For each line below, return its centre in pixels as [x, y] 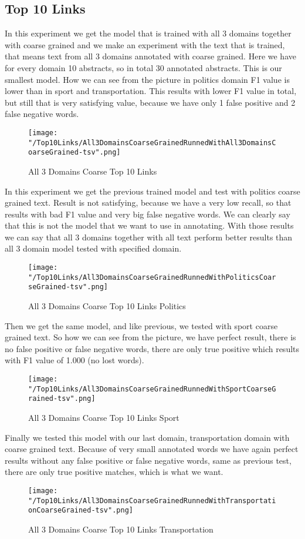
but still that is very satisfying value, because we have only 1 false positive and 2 [150, 102]
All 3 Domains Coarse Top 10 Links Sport [104, 417]
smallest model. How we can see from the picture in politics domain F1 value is [147, 79]
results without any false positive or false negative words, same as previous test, [148, 460]
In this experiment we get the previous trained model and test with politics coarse [152, 191]
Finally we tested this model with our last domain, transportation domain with [147, 437]
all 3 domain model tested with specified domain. [93, 248]
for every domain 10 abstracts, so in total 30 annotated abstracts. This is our [143, 67]
